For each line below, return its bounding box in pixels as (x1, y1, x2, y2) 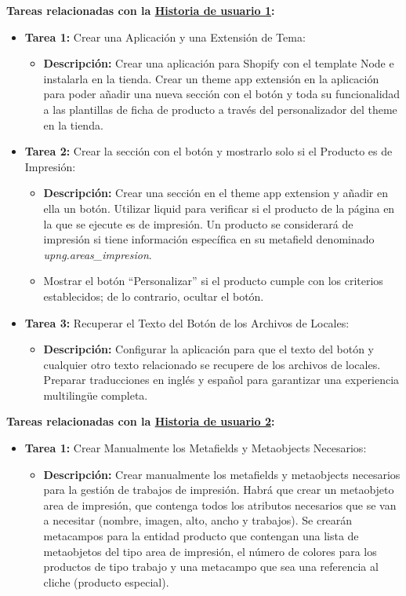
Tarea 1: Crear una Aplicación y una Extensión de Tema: (24, 28, 306, 45)
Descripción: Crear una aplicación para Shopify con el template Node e (43, 55, 394, 71)
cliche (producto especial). (43, 573, 169, 590)
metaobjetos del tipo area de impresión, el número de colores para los (43, 543, 377, 559)
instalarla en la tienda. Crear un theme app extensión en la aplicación (43, 70, 379, 86)
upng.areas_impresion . (43, 246, 152, 262)
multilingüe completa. (43, 386, 148, 403)
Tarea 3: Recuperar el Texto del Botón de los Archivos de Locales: (24, 314, 350, 331)
